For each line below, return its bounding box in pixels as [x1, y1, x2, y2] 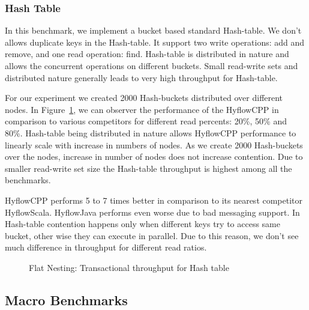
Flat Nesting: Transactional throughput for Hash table [29, 261, 229, 273]
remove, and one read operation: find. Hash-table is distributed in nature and [5, 47, 289, 60]
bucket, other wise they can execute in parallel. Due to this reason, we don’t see [5, 229, 299, 242]
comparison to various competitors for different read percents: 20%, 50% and [5, 115, 287, 127]
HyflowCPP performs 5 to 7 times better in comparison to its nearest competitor [5, 193, 303, 206]
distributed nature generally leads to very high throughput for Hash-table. [5, 71, 278, 84]
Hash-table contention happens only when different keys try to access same [5, 217, 280, 230]
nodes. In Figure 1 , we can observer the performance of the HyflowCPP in [5, 103, 279, 115]
